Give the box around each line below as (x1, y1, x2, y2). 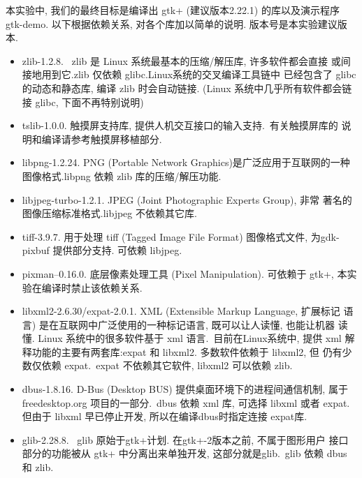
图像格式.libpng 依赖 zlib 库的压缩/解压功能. (22, 168, 222, 183)
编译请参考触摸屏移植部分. (41, 131, 162, 146)
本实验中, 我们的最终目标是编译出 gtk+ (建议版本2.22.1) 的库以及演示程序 (6, 3, 340, 17)
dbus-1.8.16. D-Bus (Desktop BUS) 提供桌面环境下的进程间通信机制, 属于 (22, 382, 348, 396)
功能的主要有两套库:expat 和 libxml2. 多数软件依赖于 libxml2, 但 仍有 (31, 344, 342, 359)
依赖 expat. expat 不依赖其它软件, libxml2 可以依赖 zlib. (41, 358, 293, 373)
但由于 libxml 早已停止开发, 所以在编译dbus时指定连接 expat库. (22, 409, 307, 424)
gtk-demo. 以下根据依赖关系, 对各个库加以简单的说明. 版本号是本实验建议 (6, 16, 338, 31)
